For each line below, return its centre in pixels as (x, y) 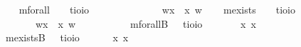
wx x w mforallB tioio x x (146, 23)
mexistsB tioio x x (67, 37)
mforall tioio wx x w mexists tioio (157, 9)
